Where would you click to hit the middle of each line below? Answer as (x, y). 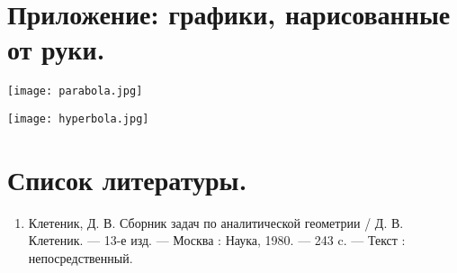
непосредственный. (81, 257)
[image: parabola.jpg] (75, 91)
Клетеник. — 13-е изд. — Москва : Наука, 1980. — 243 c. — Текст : (217, 240)
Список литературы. (127, 179)
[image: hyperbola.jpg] (78, 118)
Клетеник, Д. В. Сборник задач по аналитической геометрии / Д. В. (216, 222)
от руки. (56, 49)
